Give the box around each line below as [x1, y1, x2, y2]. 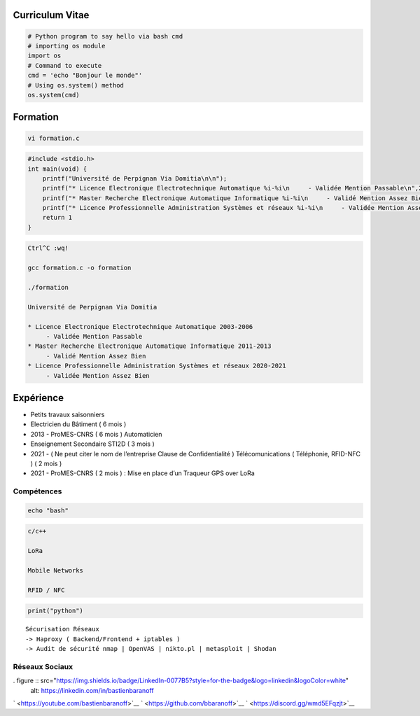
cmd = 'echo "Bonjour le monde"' [27, 71, 143, 80]
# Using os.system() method [27, 81, 124, 89]
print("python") [27, 607, 84, 615]
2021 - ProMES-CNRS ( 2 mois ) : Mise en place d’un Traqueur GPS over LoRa [30, 469, 255, 477]
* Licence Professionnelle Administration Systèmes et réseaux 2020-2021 [27, 362, 286, 370]
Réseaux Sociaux [13, 661, 73, 671]
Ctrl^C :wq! [27, 244, 69, 252]
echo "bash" [27, 506, 69, 514]
